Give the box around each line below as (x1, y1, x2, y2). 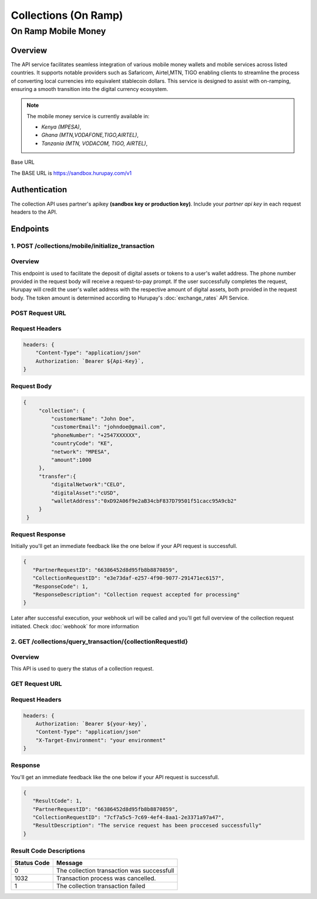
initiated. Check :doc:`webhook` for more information (11, 622, 139, 629)
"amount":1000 (50, 456, 92, 463)
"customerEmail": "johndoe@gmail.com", (50, 423, 166, 430)
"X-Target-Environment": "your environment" (35, 737, 166, 743)
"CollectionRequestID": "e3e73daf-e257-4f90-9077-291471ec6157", (32, 575, 225, 581)
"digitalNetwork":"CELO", (50, 482, 126, 488)
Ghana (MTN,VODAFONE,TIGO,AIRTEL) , (41, 132, 139, 139)
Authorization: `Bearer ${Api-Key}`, (35, 358, 144, 364)
